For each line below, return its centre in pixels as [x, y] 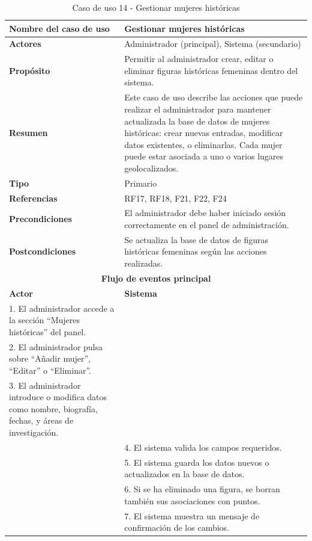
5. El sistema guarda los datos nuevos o [197, 462]
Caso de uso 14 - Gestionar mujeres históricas [156, 7]
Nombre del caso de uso [59, 28]
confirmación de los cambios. [177, 527]
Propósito [30, 70]
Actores [25, 44]
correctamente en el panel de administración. [207, 224]
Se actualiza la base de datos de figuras [196, 239]
